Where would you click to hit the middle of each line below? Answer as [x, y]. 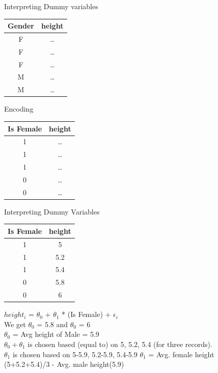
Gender [21, 26]
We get [15, 324]
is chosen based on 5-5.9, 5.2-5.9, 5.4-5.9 [75, 354]
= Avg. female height [181, 354]
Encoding [19, 109]
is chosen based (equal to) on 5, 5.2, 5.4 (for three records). [120, 344]
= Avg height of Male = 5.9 [56, 334]
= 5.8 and [52, 324]
